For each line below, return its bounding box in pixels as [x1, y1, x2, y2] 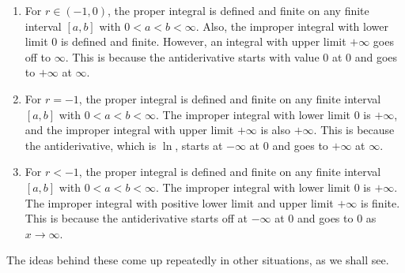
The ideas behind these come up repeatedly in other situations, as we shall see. [6, 252, 389, 268]
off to [25, 48, 51, 65]
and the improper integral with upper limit [25, 122, 234, 138]
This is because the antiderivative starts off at [25, 210, 248, 226]
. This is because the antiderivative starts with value [65, 48, 320, 65]
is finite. [361, 194, 400, 211]
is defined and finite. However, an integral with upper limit [60, 33, 346, 50]
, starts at [175, 136, 223, 153]
